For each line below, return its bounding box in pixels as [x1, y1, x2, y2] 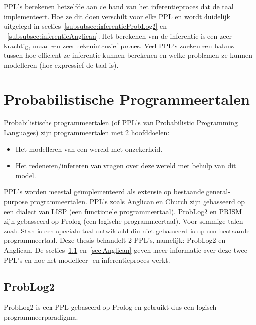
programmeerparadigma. [4, 311, 78, 322]
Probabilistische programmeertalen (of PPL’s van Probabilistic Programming [4, 117, 238, 128]
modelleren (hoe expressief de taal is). [4, 59, 119, 70]
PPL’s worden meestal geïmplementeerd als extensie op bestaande [4, 186, 204, 197]
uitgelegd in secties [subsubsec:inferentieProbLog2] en [4, 21, 167, 31]
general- [206, 186, 230, 197]
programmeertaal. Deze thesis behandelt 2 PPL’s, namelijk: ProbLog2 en [4, 235, 226, 245]
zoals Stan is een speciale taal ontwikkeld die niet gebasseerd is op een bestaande [4, 225, 250, 235]
